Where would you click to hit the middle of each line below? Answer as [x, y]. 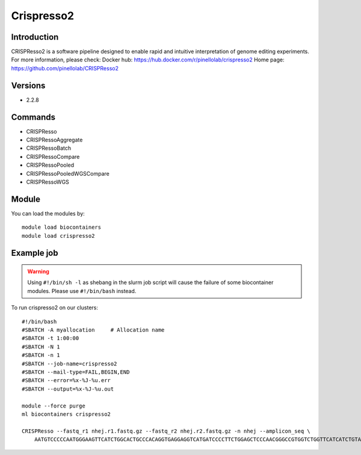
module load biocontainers [62, 227]
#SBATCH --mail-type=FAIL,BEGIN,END [76, 372]
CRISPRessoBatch [49, 148]
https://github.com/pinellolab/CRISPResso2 [65, 68]
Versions [28, 85]
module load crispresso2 [58, 236]
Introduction [35, 37]
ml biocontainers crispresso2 [66, 414]
